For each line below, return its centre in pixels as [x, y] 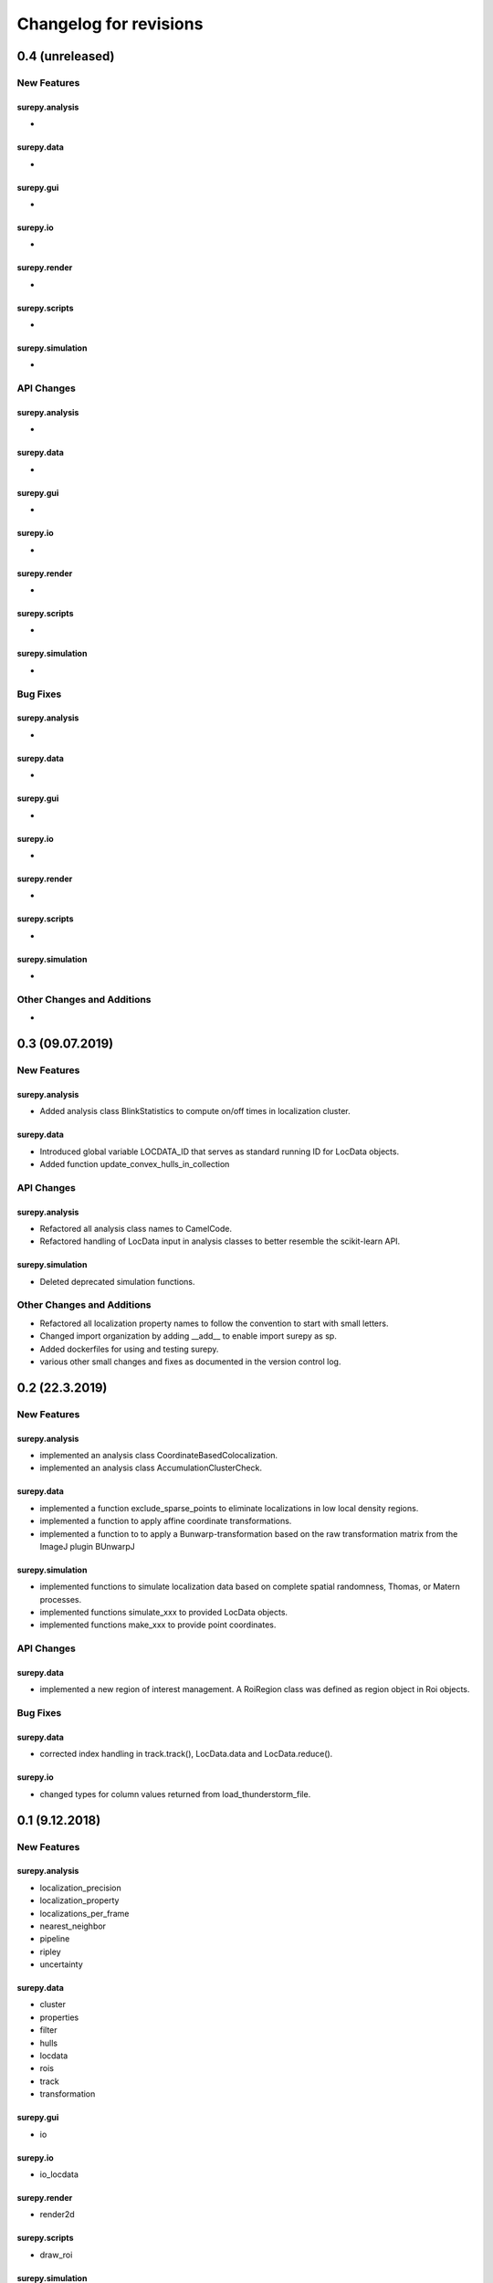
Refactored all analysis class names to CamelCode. [136, 1228]
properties [59, 2017]
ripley [50, 1952]
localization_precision [81, 1888]
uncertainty [62, 1964]
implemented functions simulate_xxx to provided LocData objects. [163, 1613]
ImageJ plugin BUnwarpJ [88, 1546]
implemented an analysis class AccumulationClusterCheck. [151, 1468]
